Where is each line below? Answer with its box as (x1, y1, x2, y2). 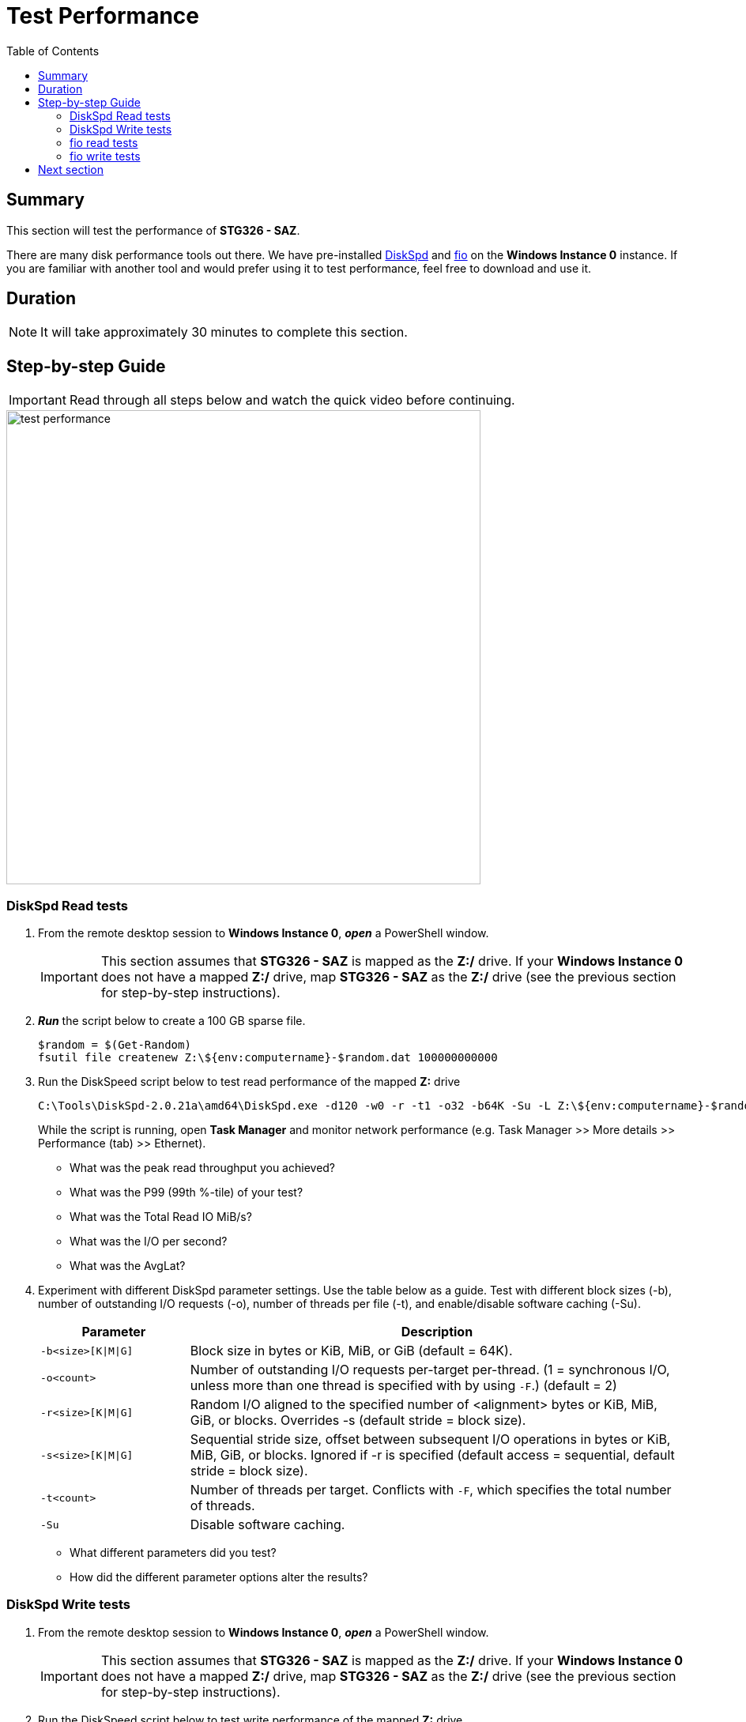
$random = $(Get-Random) (38, 1038, 191, 1052)
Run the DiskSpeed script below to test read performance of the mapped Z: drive (38, 1075, 461, 1089)
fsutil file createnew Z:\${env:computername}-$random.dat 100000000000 (38, 1051, 498, 1064)
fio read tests (70, 135, 138, 149)
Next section (38, 162, 104, 176)
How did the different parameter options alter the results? (70, 1570, 368, 1584)
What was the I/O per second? (70, 1234, 228, 1249)
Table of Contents (6, 43, 100, 58)
